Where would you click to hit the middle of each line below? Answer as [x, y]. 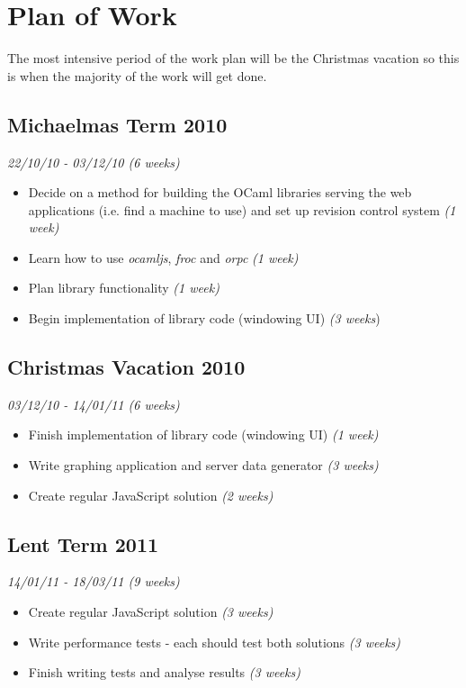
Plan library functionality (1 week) [124, 288]
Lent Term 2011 [83, 543]
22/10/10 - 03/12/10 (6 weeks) [94, 162]
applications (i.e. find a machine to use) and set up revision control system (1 [242, 209]
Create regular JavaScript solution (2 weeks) [151, 495]
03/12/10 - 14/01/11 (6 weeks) [94, 404]
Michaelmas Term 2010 [117, 124]
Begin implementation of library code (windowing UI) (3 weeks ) [204, 318]
